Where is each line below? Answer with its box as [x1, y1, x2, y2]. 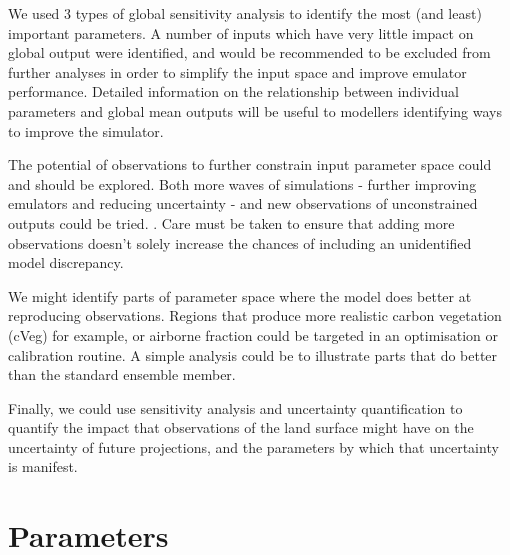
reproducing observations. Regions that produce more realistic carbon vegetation [8, 305, 502, 326]
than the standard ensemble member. [8, 364, 236, 385]
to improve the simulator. [8, 120, 164, 141]
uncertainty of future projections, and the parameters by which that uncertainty [8, 436, 499, 457]
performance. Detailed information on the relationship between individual [8, 81, 459, 102]
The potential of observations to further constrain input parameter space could [8, 154, 492, 175]
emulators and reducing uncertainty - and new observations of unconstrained [8, 193, 478, 214]
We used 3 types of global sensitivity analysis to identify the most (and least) [8, 3, 482, 23]
